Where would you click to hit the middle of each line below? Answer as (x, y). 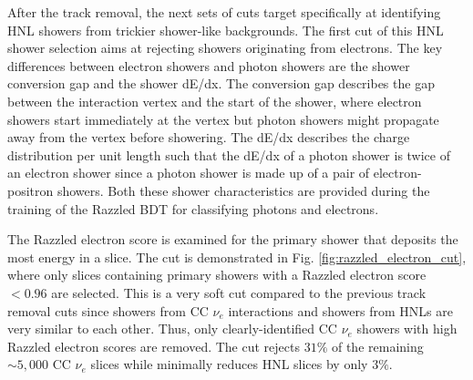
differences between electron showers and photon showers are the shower (209, 65)
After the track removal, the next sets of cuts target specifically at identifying (224, 12)
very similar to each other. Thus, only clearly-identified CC (172, 329)
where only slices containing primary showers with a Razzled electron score (217, 275)
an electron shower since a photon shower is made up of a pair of (189, 173)
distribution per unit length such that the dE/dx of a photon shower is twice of (229, 154)
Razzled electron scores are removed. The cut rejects (154, 346)
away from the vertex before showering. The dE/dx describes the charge (209, 137)
